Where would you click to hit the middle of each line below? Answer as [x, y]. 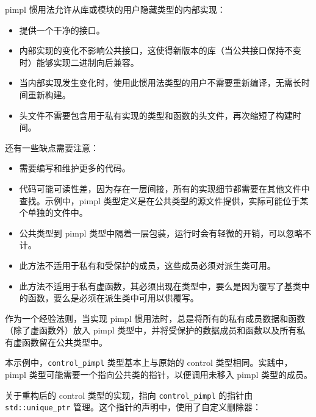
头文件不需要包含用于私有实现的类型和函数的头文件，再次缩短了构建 [156, 115]
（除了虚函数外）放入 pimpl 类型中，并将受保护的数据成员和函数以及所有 [151, 330]
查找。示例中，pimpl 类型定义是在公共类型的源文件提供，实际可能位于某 [164, 200]
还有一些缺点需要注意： [52, 147]
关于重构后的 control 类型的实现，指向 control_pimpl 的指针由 [129, 395]
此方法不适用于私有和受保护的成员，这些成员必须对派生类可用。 [147, 265]
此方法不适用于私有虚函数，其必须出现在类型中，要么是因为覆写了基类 [160, 286]
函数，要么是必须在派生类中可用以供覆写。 [113, 298]
